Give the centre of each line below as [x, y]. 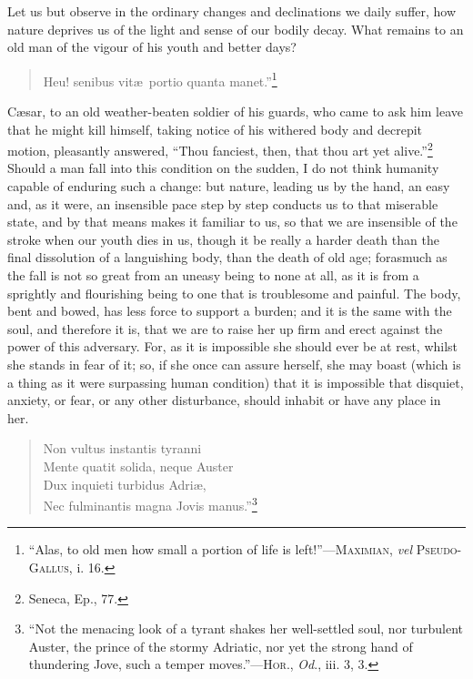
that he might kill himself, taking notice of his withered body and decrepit [215, 129]
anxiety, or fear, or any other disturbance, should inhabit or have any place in [224, 400]
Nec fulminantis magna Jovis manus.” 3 [150, 504]
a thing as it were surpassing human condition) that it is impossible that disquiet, [236, 382]
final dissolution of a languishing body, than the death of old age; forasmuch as [227, 257]
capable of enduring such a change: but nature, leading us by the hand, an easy [229, 186]
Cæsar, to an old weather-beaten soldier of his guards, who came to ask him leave [235, 111]
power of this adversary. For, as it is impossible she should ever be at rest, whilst [233, 346]
